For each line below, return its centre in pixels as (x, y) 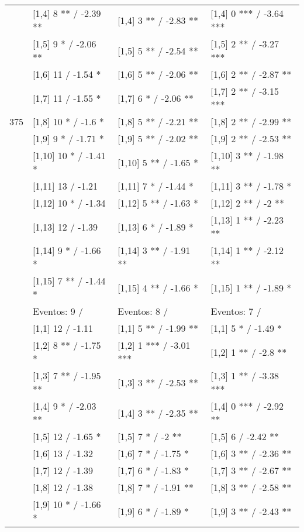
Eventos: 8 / (143, 311)
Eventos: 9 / (58, 311)
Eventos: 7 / (236, 311)
